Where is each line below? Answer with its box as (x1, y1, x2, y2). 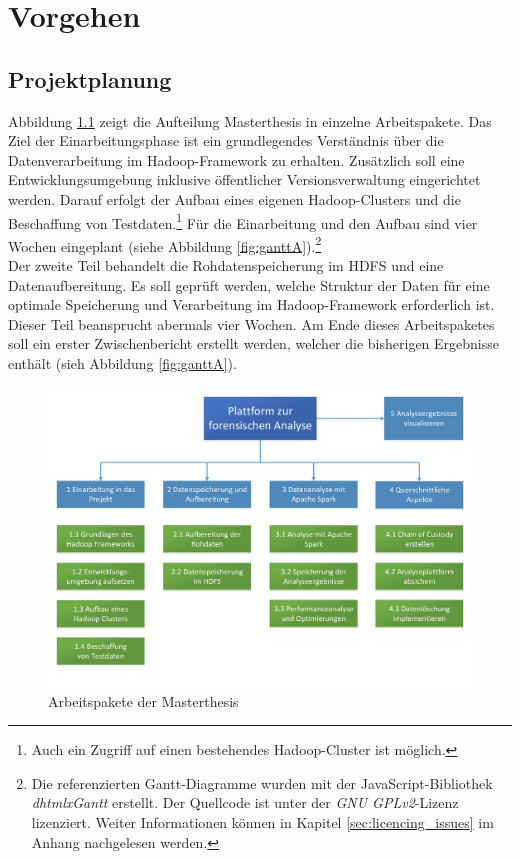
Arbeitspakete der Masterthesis (48, 690, 239, 711)
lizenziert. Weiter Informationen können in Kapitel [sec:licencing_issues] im (31, 811, 494, 832)
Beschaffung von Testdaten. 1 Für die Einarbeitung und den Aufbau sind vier (8, 209, 478, 233)
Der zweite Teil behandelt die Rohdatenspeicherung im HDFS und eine (8, 255, 444, 276)
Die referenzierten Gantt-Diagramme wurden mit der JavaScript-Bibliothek (31, 772, 493, 793)
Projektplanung (8, 63, 172, 94)
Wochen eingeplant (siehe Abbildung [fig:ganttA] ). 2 (8, 232, 322, 256)
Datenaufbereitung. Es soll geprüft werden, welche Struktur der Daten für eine (8, 274, 490, 295)
